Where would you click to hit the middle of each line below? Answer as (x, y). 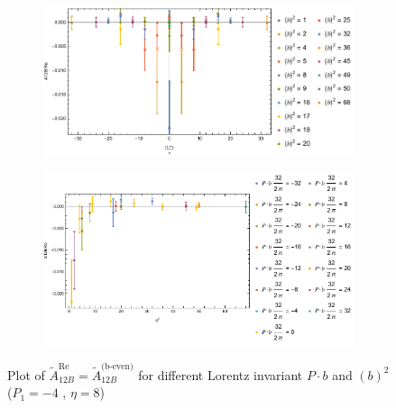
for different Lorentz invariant (221, 374)
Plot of (26, 374)
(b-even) (117, 367)
